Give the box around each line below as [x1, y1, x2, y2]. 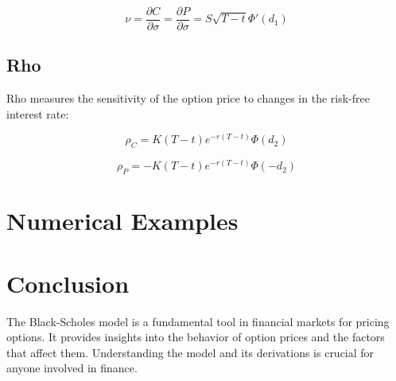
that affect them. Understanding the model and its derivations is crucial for [6, 344, 375, 360]
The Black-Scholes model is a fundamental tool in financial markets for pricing [6, 313, 390, 329]
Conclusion [6, 266, 130, 299]
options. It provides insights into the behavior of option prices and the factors [6, 329, 385, 345]
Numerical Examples [6, 204, 239, 237]
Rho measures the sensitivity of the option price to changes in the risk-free [6, 90, 370, 107]
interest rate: [6, 105, 69, 122]
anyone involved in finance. [6, 360, 138, 376]
